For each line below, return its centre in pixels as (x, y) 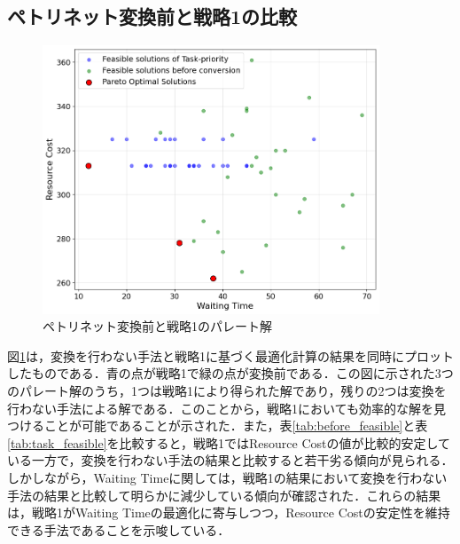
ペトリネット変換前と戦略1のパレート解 (157, 326)
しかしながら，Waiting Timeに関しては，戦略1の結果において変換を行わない (227, 477)
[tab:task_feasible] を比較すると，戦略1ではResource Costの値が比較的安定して (229, 442)
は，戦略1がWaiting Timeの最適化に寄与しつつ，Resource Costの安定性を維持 (229, 512)
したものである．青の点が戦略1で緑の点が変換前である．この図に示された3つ (230, 373)
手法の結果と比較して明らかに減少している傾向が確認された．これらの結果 (224, 495)
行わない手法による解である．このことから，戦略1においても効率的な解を (220, 408)
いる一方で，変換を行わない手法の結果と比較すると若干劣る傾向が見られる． (230, 460)
